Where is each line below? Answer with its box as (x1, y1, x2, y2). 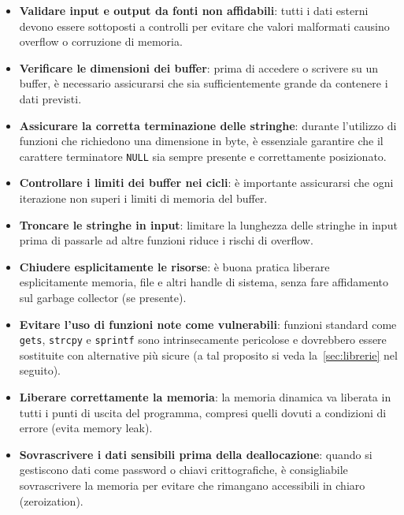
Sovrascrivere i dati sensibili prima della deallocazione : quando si (19, 446, 372, 462)
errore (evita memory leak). (19, 420, 153, 436)
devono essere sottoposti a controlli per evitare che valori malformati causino (19, 17, 390, 34)
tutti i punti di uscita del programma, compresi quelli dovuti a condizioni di (19, 404, 387, 420)
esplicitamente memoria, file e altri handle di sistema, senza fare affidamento (19, 274, 388, 290)
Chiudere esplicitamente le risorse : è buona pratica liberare (19, 258, 330, 274)
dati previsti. (19, 90, 82, 106)
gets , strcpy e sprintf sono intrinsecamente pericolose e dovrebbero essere (19, 331, 387, 348)
